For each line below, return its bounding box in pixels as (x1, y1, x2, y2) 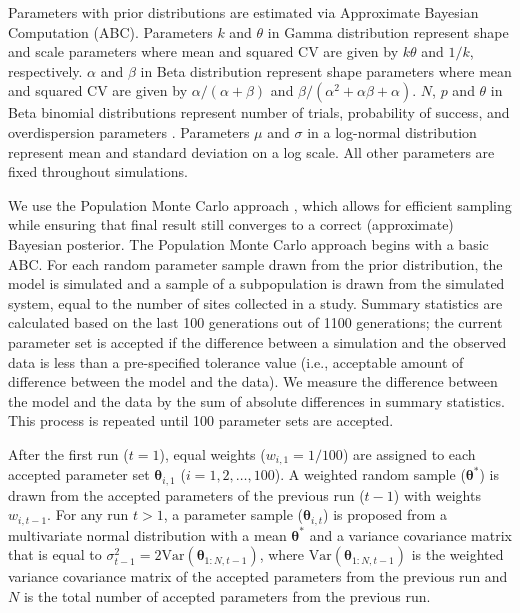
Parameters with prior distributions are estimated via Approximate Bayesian (8, 2, 479, 22)
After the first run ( (8, 443, 129, 464)
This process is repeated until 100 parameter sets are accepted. (8, 410, 394, 431)
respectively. (8, 60, 83, 81)
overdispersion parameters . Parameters (8, 121, 250, 142)
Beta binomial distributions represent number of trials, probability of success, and (8, 102, 510, 123)
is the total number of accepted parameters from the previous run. (23, 586, 431, 607)
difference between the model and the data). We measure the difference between (8, 371, 498, 392)
